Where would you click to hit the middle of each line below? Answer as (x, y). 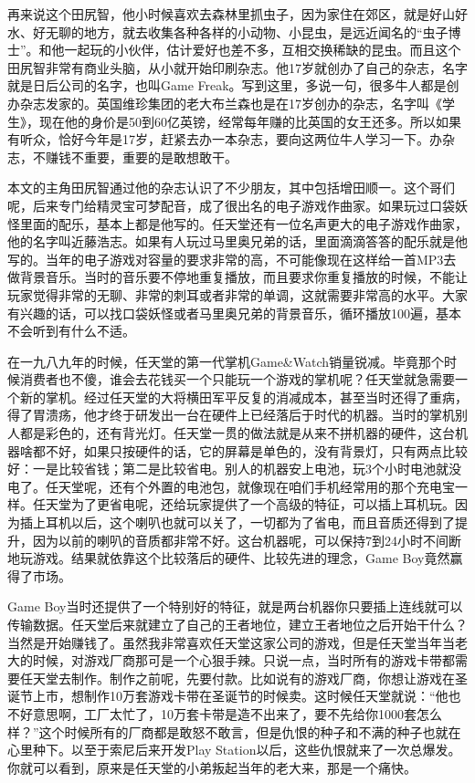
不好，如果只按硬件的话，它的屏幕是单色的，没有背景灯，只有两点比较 (256, 450)
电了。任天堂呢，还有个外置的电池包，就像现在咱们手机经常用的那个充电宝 (231, 486)
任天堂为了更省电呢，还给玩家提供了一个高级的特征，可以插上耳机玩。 (243, 504)
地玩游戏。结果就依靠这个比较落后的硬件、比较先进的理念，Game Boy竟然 (229, 558)
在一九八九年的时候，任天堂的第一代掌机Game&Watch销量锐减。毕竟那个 (226, 361)
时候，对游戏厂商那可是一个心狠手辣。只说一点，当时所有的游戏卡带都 (243, 660)
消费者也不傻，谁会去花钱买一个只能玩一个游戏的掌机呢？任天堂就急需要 (237, 379)
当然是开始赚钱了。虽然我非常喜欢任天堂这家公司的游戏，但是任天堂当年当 (231, 642)
